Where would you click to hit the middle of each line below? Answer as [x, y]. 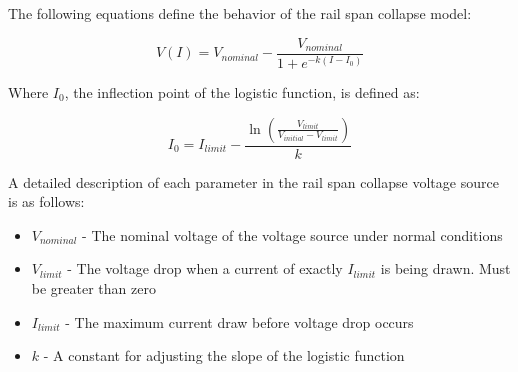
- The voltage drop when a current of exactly [205, 268]
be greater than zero [93, 288]
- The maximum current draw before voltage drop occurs [239, 321]
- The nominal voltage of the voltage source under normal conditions [292, 234]
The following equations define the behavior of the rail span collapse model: [240, 13]
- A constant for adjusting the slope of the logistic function [224, 355]
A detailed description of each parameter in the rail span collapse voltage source [253, 181]
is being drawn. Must [445, 268]
